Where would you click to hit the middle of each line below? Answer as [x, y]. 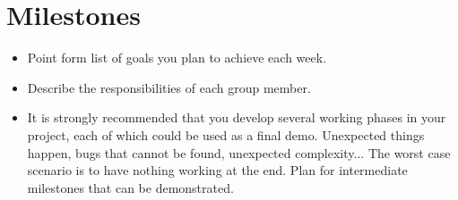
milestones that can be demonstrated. [130, 187]
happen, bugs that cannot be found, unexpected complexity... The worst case [239, 152]
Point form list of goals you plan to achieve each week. [177, 58]
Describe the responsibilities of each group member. [169, 87]
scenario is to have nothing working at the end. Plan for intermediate [217, 170]
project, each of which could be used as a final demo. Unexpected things [226, 134]
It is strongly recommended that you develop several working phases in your [237, 117]
